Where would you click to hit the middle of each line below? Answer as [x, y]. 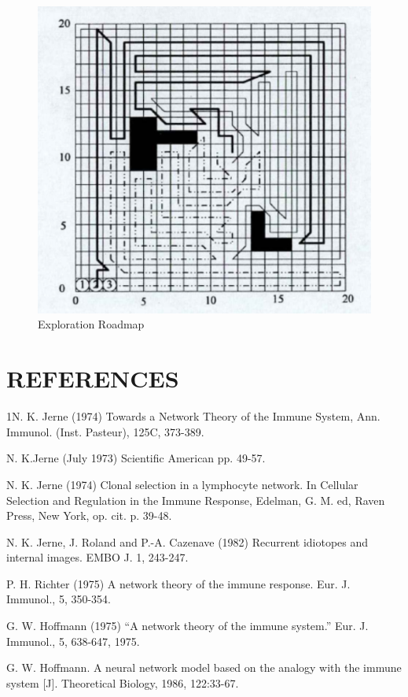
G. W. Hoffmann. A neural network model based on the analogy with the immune [204, 667]
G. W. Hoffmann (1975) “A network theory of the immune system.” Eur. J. [187, 626]
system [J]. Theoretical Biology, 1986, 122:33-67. [123, 682]
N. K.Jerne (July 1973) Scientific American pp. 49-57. [136, 458]
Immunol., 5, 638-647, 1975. [73, 641]
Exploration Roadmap [91, 324]
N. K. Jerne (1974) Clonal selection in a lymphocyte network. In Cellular [182, 484]
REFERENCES [93, 378]
